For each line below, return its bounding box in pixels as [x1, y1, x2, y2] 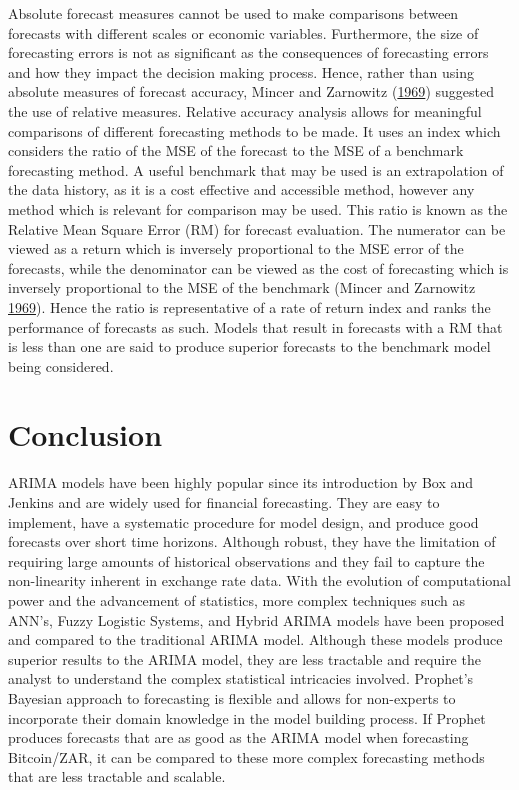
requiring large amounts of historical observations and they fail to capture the [8, 550, 485, 571]
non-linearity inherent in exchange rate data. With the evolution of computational [8, 570, 512, 591]
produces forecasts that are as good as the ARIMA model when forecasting [8, 727, 469, 748]
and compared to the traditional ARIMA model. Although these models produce [8, 629, 503, 650]
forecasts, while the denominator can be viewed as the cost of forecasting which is [8, 257, 509, 278]
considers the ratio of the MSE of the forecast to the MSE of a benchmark [8, 140, 464, 161]
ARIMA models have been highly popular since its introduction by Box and [8, 472, 474, 493]
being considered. [8, 355, 114, 376]
